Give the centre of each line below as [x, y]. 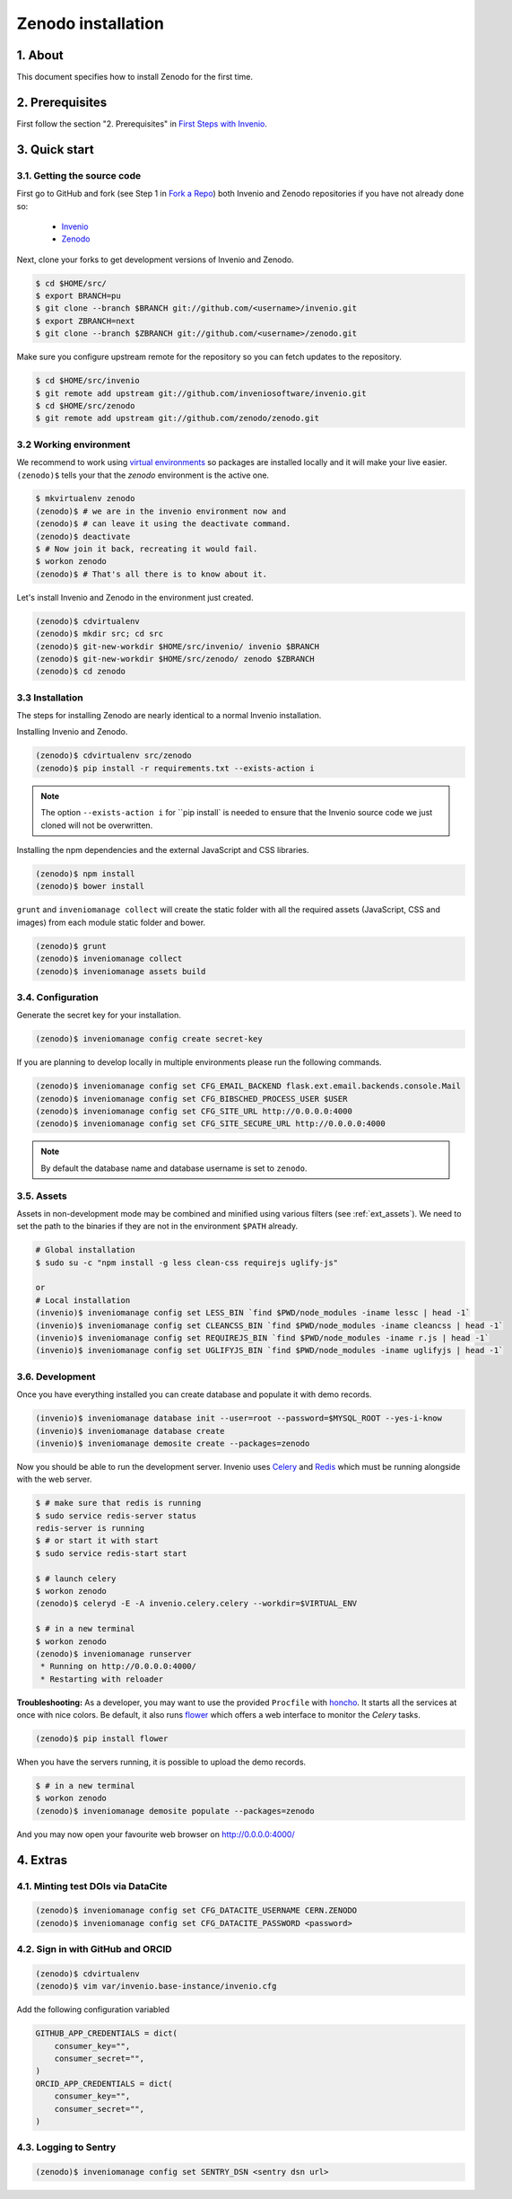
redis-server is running [90, 1528]
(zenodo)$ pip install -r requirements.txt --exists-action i [175, 768]
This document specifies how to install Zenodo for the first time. [135, 77]
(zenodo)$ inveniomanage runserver [113, 1654]
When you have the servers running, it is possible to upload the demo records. [161, 1762]
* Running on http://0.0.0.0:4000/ [119, 1667]
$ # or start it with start [97, 1541]
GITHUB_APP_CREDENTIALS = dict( [107, 2033]
